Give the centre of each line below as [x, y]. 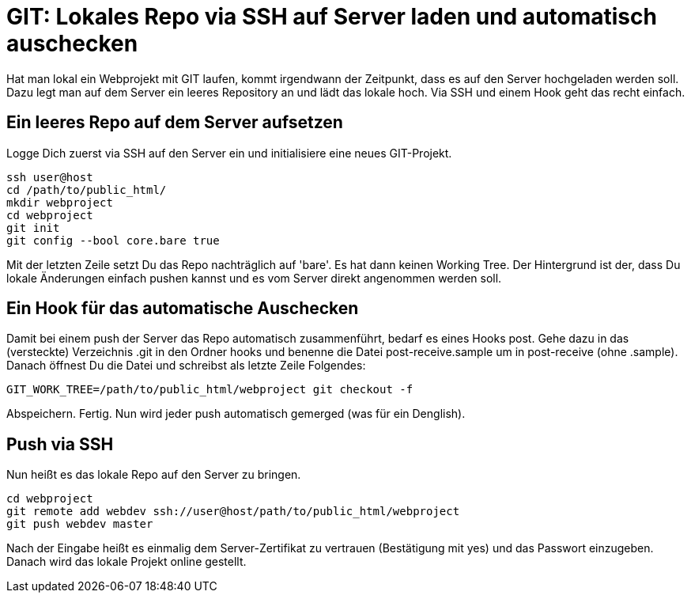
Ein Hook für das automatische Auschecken [183, 309]
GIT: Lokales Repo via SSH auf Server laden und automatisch [332, 17]
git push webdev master [80, 524]
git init [33, 227]
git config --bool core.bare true [113, 240]
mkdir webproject [60, 202]
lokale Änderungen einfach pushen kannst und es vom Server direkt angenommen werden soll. [254, 278]
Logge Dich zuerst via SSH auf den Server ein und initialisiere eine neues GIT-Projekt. [229, 153]
